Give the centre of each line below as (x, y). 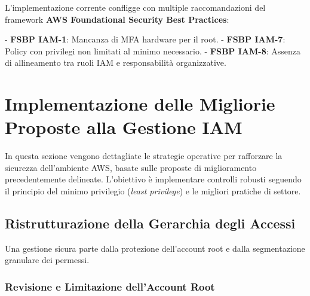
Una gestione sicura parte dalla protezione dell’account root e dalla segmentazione (155, 248)
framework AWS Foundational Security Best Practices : (117, 19)
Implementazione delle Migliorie (140, 104)
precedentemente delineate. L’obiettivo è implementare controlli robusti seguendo (153, 179)
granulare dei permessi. (47, 260)
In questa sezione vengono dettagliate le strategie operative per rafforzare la (144, 156)
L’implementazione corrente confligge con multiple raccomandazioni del (135, 7)
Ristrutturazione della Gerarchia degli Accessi (150, 223)
